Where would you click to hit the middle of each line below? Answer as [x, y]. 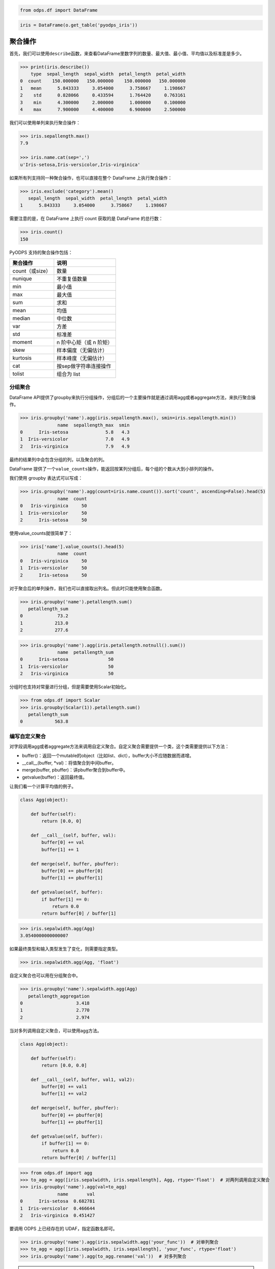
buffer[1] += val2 [64, 1094]
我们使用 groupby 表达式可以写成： [46, 478]
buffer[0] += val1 [64, 1087]
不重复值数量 [72, 279]
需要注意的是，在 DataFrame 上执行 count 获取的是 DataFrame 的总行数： [86, 219]
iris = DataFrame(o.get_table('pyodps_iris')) [79, 25]
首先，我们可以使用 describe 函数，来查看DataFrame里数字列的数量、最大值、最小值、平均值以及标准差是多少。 [127, 53]
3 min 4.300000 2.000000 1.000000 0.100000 [103, 102]
